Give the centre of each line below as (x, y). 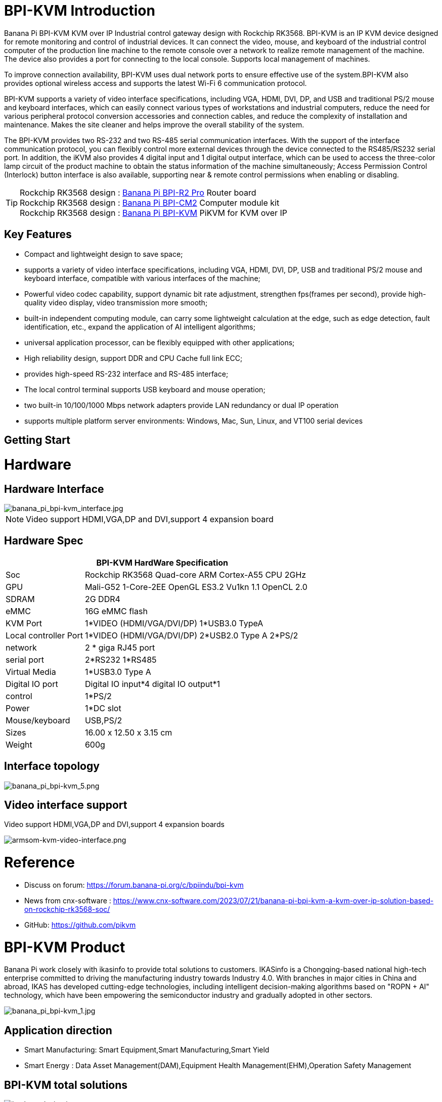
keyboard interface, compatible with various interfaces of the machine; (142, 278)
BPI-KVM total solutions (66, 1085)
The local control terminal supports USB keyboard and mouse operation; (145, 389)
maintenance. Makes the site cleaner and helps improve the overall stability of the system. (154, 124)
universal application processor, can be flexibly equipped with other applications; (160, 342)
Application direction (58, 1030)
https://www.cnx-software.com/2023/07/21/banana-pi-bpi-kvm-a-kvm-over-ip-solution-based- (273, 900)
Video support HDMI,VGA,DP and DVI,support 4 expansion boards (114, 824)
